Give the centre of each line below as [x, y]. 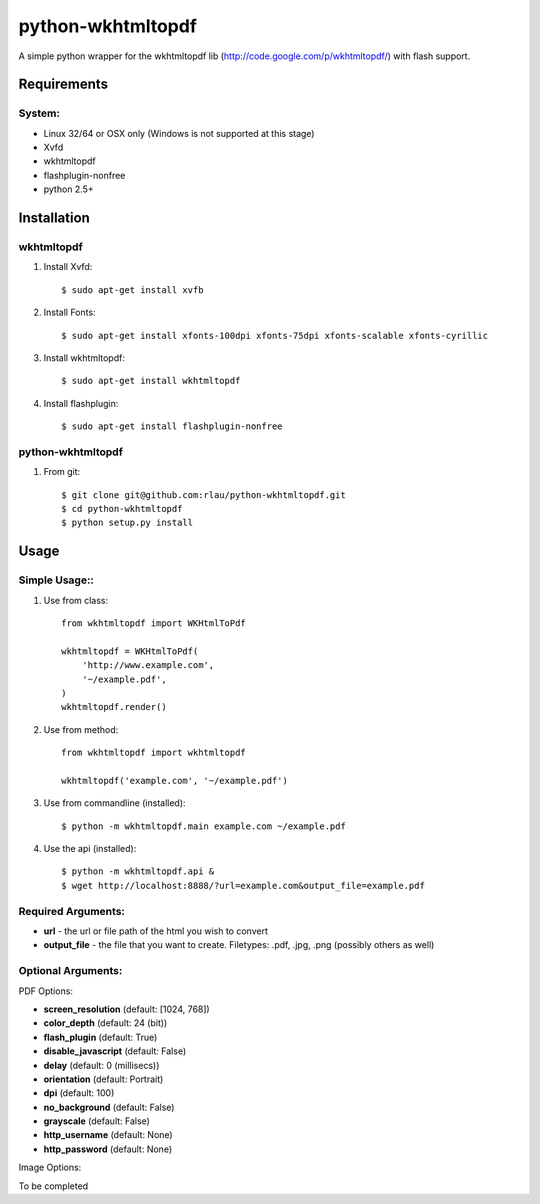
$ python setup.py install [127, 523]
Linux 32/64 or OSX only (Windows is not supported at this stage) [179, 133]
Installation [54, 218]
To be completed [53, 1186]
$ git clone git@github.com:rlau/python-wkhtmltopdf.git [204, 494]
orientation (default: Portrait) [103, 1079]
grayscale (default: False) [96, 1121]
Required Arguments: [71, 911]
